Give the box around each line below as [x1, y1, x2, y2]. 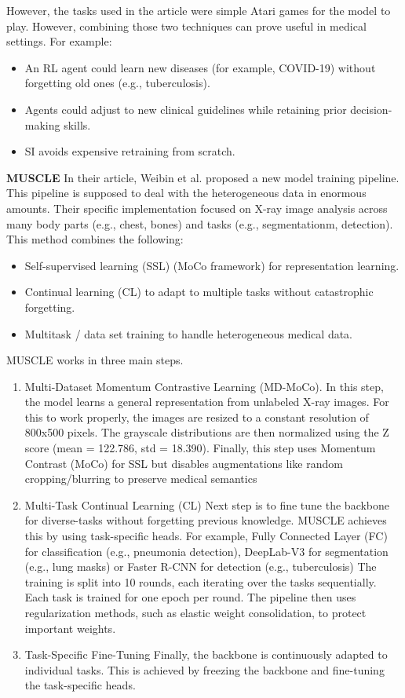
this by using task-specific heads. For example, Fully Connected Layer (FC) [24, 528, 388, 544]
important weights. [24, 619, 116, 636]
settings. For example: [6, 33, 112, 49]
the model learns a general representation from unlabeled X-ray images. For [24, 393, 389, 410]
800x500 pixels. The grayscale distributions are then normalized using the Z [24, 424, 389, 440]
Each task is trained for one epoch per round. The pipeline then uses [24, 589, 356, 605]
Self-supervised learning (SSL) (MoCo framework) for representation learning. [24, 257, 400, 273]
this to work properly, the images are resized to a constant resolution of [24, 408, 369, 425]
